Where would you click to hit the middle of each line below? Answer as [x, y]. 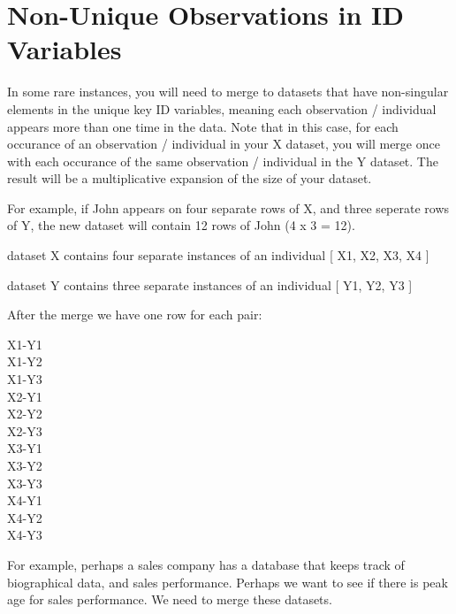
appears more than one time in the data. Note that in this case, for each [203, 126]
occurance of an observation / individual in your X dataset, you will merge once [224, 144]
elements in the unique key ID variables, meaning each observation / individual [222, 108]
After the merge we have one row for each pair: [135, 315]
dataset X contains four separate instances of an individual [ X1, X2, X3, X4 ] [218, 255]
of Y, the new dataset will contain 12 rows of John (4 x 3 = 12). [181, 225]
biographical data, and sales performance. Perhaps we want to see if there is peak [228, 582]
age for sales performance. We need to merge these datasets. [170, 599]
